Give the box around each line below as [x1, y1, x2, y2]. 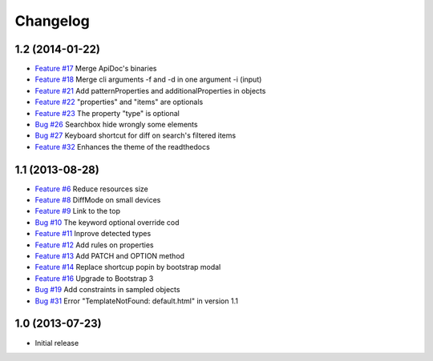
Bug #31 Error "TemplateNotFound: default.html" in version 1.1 [34, 296, 238, 306]
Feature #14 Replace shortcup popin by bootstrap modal [34, 263, 221, 272]
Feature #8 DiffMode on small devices [34, 195, 161, 205]
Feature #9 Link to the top [34, 207, 120, 216]
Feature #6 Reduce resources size [34, 184, 148, 194]
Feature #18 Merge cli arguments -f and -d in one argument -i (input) [34, 74, 262, 84]
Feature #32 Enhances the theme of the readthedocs [34, 142, 210, 151]
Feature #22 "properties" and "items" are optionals [34, 97, 204, 107]
